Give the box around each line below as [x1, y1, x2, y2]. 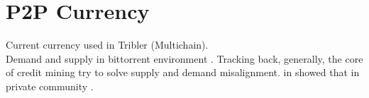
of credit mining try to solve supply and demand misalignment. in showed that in [6, 65, 360, 80]
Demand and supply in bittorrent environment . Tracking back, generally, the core [6, 51, 363, 66]
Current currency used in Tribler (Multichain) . [6, 37, 209, 52]
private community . [6, 78, 94, 93]
